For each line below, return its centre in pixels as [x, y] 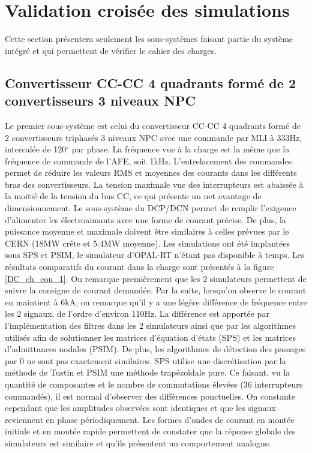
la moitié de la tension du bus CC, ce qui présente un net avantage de [133, 196]
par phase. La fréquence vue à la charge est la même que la [181, 149]
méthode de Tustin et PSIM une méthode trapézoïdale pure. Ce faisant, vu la [148, 372]
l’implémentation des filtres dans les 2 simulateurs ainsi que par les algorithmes [150, 325]
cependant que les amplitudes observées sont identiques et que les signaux [140, 408]
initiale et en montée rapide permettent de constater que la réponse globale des [150, 431]
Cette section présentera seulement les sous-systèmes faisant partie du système [149, 39]
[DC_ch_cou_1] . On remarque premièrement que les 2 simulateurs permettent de [156, 278]
